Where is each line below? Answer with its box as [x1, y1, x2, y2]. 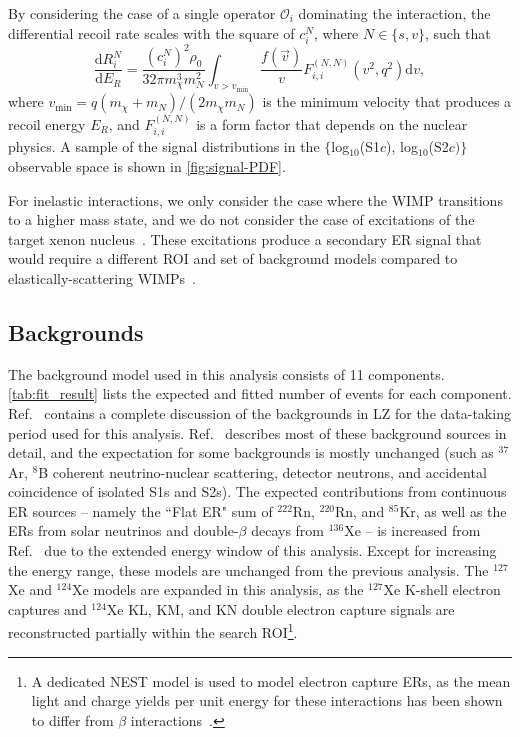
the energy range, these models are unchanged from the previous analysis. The [8, 559, 489, 580]
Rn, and [334, 500, 385, 521]
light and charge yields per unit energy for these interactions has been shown [31, 690, 503, 711]
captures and [8, 598, 87, 619]
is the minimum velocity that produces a [262, 91, 512, 112]
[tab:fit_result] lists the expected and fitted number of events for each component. [8, 383, 512, 404]
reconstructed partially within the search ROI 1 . [8, 619, 298, 643]
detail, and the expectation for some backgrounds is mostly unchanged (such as [8, 442, 494, 463]
